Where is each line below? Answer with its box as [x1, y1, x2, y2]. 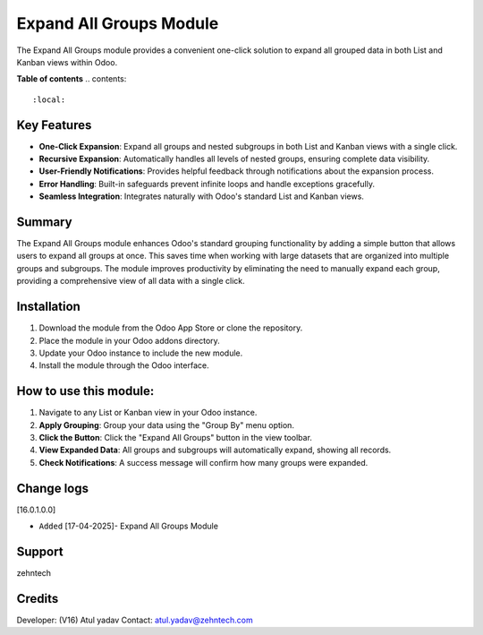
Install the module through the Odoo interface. [38, 360, 209, 371]
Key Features [16, 117, 92, 133]
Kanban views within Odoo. [16, 56, 118, 67]
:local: [32, 94, 66, 105]
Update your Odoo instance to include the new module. [38, 348, 243, 358]
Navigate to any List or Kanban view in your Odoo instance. [38, 408, 258, 418]
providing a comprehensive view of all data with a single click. [16, 276, 245, 287]
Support [16, 544, 64, 559]
